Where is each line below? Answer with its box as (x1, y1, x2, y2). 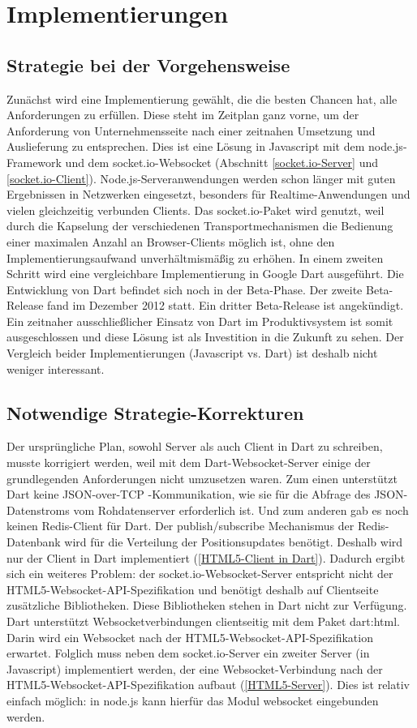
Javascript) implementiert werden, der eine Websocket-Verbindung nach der (6, 660, 383, 677)
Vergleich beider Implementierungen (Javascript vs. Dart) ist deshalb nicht (6, 345, 378, 362)
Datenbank (6, 533, 61, 550)
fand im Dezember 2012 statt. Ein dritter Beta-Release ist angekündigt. (47, 297, 404, 314)
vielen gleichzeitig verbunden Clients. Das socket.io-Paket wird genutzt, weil (6, 201, 385, 218)
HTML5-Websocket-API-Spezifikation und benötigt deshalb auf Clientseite (6, 580, 379, 597)
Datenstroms (6, 501, 70, 518)
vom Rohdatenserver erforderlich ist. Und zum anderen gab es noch (73, 501, 409, 518)
